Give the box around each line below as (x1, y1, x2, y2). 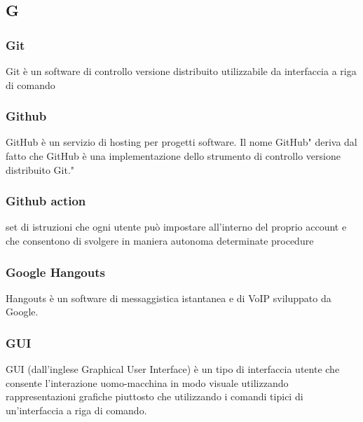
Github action (6, 192, 86, 210)
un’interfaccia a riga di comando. (6, 403, 147, 417)
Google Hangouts (6, 263, 105, 280)
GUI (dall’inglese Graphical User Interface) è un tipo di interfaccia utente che (6, 362, 340, 376)
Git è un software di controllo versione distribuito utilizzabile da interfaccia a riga (6, 64, 357, 78)
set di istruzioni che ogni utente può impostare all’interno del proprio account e (6, 219, 347, 234)
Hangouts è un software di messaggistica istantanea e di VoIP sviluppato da (6, 290, 331, 305)
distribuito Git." (6, 162, 75, 177)
